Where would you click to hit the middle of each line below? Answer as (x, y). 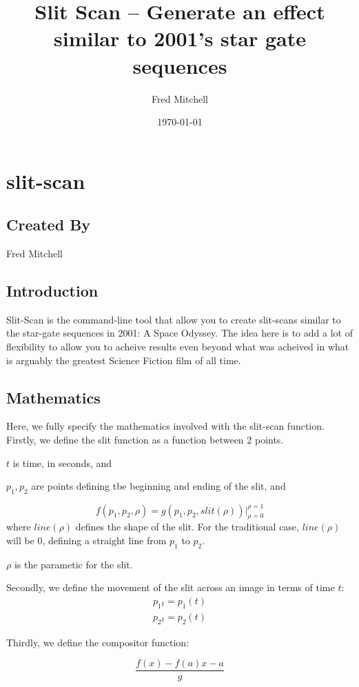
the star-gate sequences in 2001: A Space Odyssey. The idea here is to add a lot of (179, 333)
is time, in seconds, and (62, 462)
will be (20, 540)
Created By (49, 225)
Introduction (52, 291)
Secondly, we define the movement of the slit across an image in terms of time (171, 587)
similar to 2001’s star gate (180, 38)
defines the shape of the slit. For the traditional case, (187, 527)
